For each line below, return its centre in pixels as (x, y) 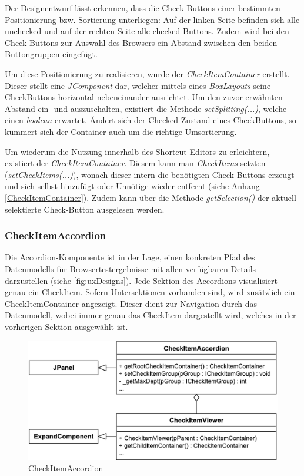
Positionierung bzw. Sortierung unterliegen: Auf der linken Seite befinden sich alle (152, 19)
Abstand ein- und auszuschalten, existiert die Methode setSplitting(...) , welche (146, 108)
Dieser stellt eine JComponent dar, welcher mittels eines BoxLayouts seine (138, 85)
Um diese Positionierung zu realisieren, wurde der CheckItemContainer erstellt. (147, 73)
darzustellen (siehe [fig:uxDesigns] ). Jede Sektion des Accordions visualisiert (141, 280)
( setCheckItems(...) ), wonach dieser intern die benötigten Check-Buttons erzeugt (150, 174)
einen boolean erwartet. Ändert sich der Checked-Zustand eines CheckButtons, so (151, 120)
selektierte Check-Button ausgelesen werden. (85, 209)
